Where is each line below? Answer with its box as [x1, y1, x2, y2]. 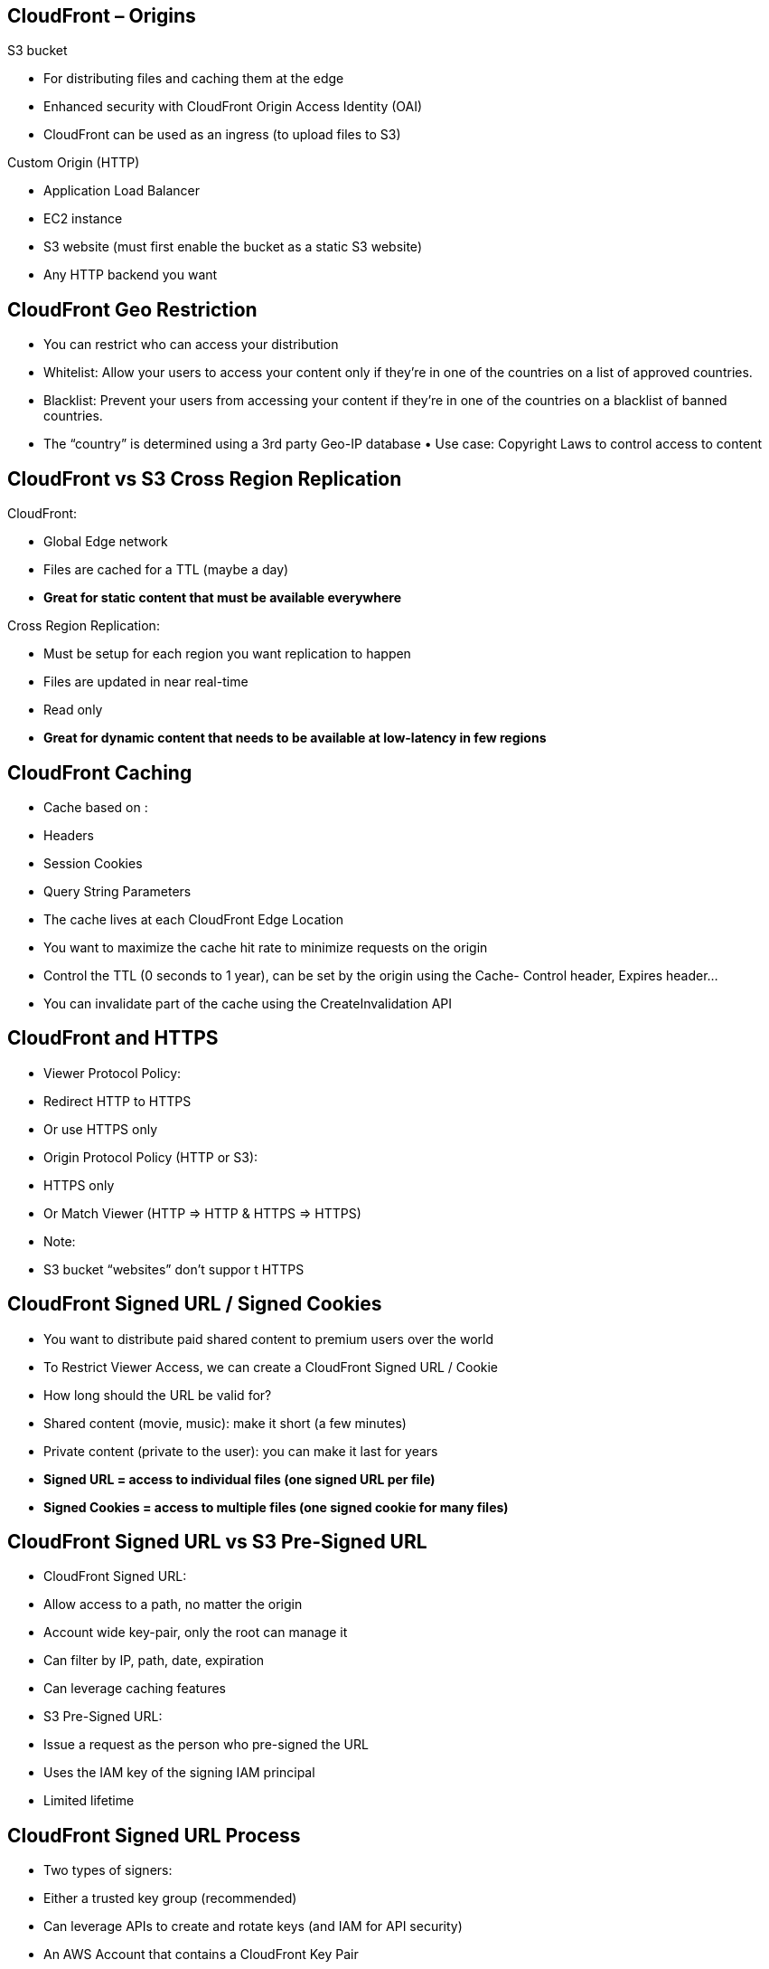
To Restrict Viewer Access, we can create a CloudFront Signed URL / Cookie [43, 1358, 499, 1375]
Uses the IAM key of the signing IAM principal [43, 1765, 315, 1781]
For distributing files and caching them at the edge [43, 71, 344, 87]
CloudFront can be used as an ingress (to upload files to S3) [43, 127, 401, 143]
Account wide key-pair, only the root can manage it [43, 1624, 348, 1641]
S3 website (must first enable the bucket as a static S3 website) [43, 239, 422, 255]
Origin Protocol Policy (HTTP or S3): [43, 1149, 258, 1165]
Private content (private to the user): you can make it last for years [43, 1443, 438, 1459]
